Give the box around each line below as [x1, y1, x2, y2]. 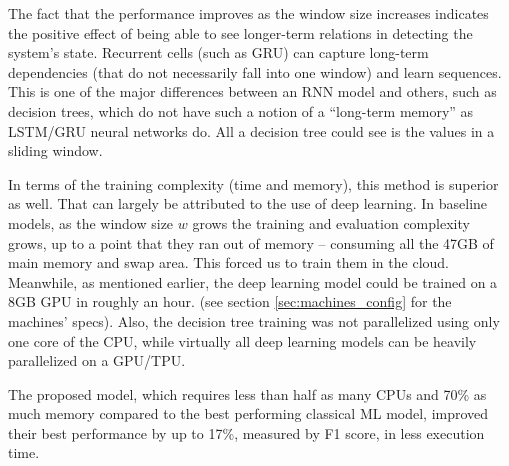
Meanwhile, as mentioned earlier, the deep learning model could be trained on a [8, 271, 498, 292]
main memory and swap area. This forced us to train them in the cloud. [8, 252, 449, 273]
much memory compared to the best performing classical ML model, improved [8, 403, 489, 424]
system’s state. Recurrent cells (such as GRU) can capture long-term [8, 42, 429, 63]
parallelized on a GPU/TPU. [8, 350, 186, 371]
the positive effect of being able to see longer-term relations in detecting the [8, 22, 473, 43]
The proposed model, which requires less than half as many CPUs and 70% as [8, 383, 487, 404]
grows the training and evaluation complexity [192, 212, 470, 233]
